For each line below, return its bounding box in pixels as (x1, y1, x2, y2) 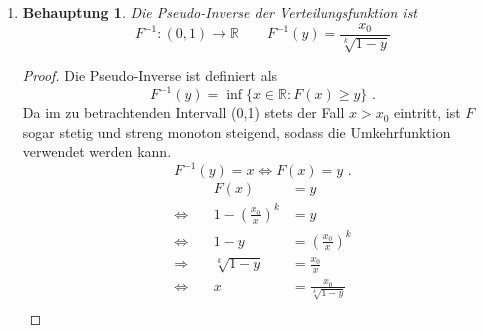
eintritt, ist (393, 102, 461, 123)
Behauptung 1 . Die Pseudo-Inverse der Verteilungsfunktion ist (22, 2, 418, 22)
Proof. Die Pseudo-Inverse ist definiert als (22, 65, 278, 86)
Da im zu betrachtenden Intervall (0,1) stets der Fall (22, 102, 345, 123)
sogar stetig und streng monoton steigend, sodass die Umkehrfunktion (22, 121, 451, 142)
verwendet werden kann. (22, 141, 172, 162)
